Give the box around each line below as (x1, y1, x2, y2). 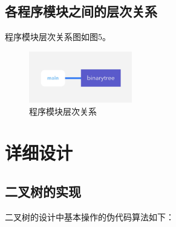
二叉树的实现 (5, 181, 81, 200)
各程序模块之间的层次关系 (5, 2, 157, 21)
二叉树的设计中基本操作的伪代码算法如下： (5, 210, 174, 223)
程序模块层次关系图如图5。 (5, 30, 111, 43)
